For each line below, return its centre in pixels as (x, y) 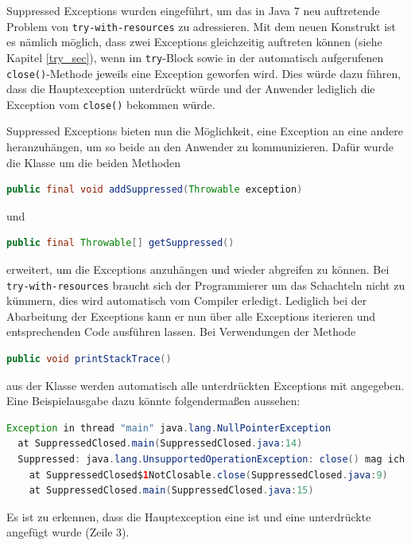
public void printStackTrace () (89, 359)
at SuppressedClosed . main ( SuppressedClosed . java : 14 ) (160, 444)
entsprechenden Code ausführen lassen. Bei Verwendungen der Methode (181, 331)
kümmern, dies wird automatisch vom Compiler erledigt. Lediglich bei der (187, 300)
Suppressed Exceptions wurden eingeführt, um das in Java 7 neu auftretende (193, 10)
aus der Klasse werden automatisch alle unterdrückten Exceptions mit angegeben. (205, 385)
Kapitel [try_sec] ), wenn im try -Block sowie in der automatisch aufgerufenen (195, 57)
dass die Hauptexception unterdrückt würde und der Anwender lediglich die (191, 89)
